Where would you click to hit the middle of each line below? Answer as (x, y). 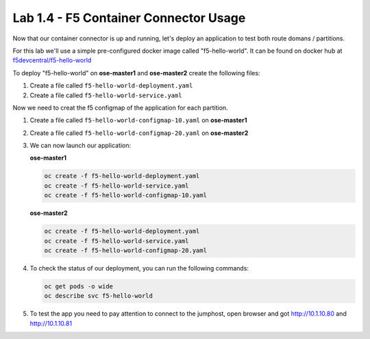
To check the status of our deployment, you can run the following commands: (139, 268)
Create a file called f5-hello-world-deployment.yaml (111, 86)
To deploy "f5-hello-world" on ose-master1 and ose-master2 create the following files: (136, 73)
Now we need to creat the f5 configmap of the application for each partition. (121, 108)
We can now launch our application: (81, 146)
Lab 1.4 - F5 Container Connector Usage (129, 18)
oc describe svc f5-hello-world (99, 296)
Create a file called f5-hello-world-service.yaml (106, 95)
